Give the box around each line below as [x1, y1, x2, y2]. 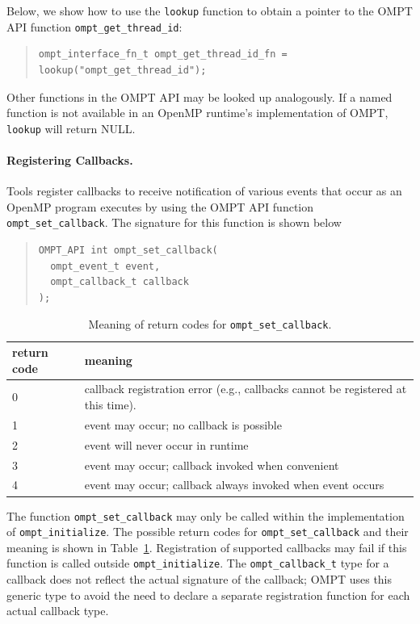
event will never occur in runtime [84, 436, 249, 453]
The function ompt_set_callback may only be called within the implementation [6, 507, 405, 524]
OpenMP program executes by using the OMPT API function [6, 198, 314, 215]
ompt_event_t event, [50, 260, 161, 272]
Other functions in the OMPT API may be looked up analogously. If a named [6, 88, 393, 105]
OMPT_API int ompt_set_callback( [38, 244, 218, 256]
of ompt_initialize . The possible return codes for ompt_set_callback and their [6, 523, 409, 540]
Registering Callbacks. [6, 151, 133, 168]
